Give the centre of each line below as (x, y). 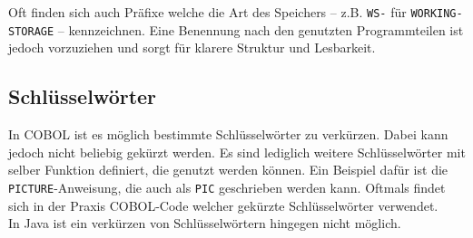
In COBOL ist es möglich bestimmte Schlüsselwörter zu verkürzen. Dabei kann (228, 134)
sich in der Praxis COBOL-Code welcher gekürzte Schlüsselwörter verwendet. (223, 205)
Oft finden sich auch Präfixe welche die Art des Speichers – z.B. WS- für (207, 12)
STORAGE (31, 31)
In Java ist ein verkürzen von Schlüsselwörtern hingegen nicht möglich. (205, 223)
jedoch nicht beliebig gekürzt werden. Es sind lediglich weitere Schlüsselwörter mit (237, 152)
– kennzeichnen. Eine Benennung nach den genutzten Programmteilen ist (261, 29)
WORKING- (437, 14)
